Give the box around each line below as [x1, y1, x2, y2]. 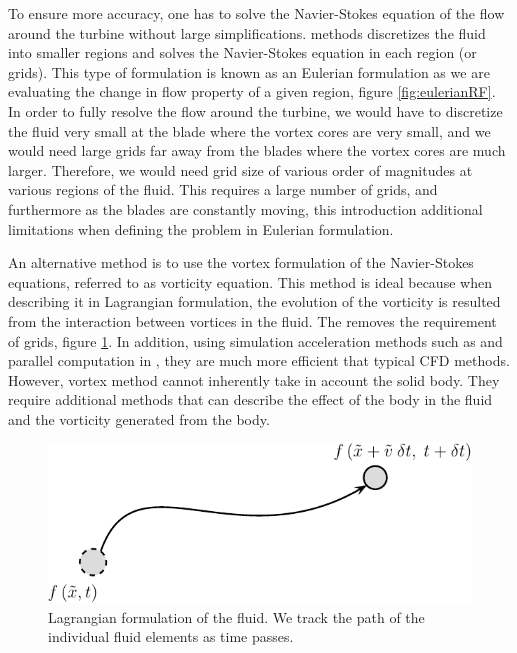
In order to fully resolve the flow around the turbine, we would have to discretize [8, 100, 503, 121]
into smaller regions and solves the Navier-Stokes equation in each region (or [8, 42, 477, 63]
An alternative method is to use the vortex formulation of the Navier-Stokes [8, 252, 474, 273]
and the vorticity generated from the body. [8, 408, 270, 429]
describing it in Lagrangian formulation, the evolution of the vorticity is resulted [8, 291, 501, 312]
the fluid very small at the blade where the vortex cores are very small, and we [8, 120, 491, 141]
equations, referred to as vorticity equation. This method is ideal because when [8, 271, 492, 292]
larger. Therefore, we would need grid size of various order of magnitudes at [8, 159, 473, 180]
